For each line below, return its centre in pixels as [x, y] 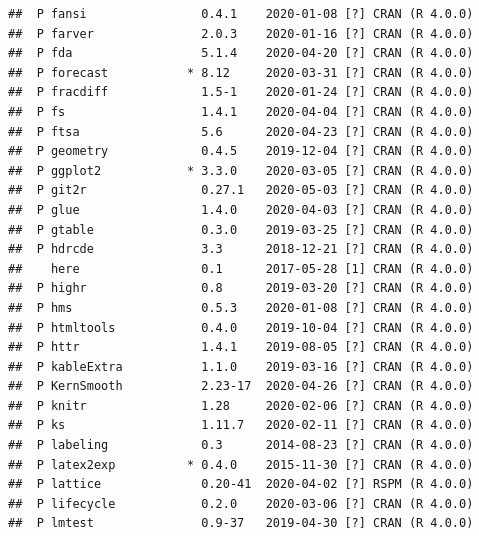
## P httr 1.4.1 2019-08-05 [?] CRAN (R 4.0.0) [241, 347]
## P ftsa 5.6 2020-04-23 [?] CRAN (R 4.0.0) [241, 131]
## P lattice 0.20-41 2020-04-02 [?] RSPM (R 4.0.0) [241, 484]
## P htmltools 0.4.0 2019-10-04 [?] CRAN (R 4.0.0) [241, 327]
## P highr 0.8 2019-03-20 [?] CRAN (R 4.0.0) [241, 288]
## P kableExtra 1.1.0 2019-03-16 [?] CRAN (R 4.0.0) [241, 366]
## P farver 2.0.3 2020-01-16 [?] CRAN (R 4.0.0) [241, 33]
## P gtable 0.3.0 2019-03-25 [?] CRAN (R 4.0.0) [241, 229]
